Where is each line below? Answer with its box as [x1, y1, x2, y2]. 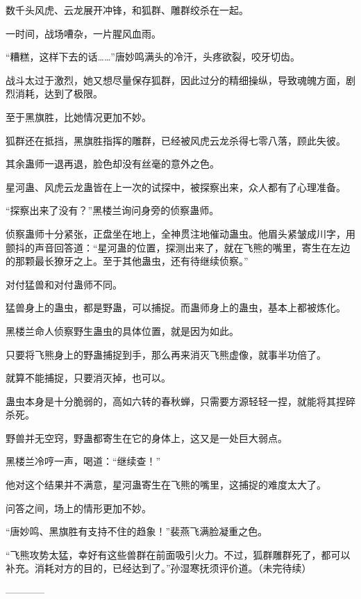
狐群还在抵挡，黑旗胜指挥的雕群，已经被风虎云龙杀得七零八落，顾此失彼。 [6, 133, 346, 147]
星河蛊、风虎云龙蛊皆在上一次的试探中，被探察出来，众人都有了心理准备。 [6, 179, 346, 194]
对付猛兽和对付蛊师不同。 [6, 277, 122, 291]
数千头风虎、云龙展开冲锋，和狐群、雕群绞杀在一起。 [6, 3, 249, 17]
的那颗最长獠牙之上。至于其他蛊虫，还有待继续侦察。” [6, 254, 249, 268]
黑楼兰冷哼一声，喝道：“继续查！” [6, 454, 161, 468]
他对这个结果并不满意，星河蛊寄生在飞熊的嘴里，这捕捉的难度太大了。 [6, 477, 326, 492]
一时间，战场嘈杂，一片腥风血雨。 [6, 26, 161, 40]
